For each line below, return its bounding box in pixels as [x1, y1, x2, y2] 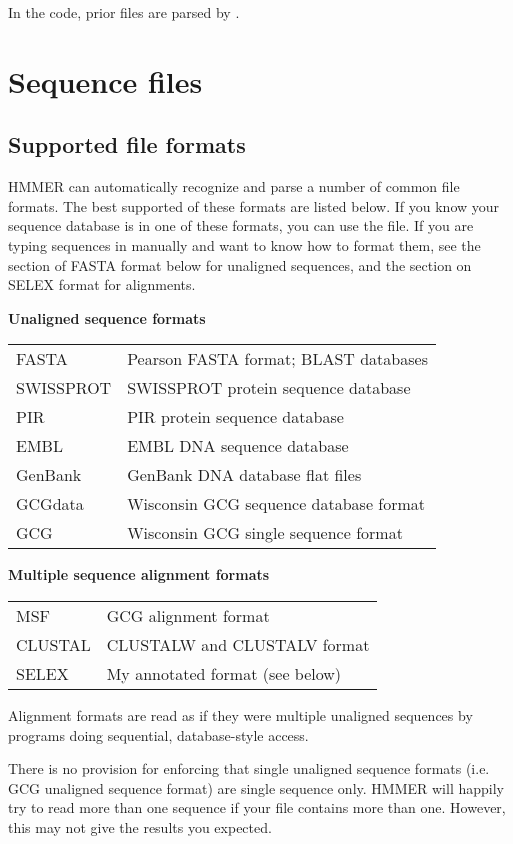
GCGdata [16, 492, 84, 516]
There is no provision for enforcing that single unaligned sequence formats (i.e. [8, 758, 490, 779]
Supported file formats [8, 129, 246, 160]
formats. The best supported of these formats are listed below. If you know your [8, 195, 500, 216]
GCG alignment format [106, 603, 270, 627]
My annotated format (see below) [106, 661, 342, 685]
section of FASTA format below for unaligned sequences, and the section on [8, 254, 472, 275]
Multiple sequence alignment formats [8, 564, 270, 585]
